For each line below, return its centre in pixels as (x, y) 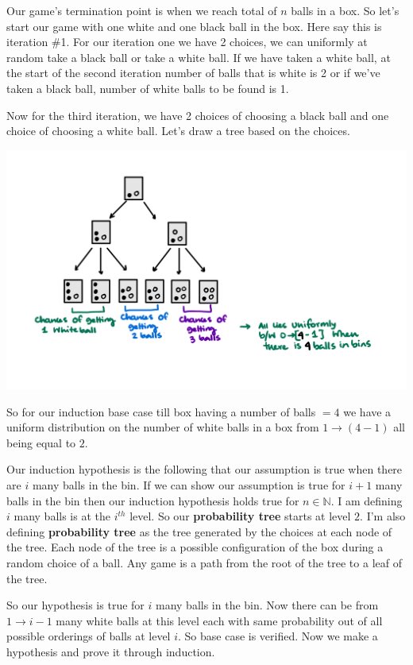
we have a (367, 411)
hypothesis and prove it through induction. (111, 651)
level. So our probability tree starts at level (240, 516)
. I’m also (383, 516)
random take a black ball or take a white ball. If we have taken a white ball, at (199, 57)
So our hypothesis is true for (75, 605)
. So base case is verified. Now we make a (278, 636)
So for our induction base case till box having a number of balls (161, 411)
